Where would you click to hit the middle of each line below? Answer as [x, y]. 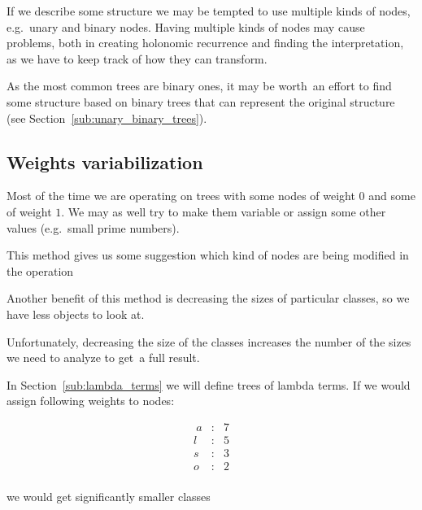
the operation [40, 270]
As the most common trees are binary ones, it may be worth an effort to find [199, 86]
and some [392, 196]
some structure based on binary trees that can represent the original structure [201, 101]
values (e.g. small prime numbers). [93, 227]
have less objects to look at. [76, 314]
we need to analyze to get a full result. [103, 357]
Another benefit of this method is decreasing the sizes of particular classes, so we [208, 298]
